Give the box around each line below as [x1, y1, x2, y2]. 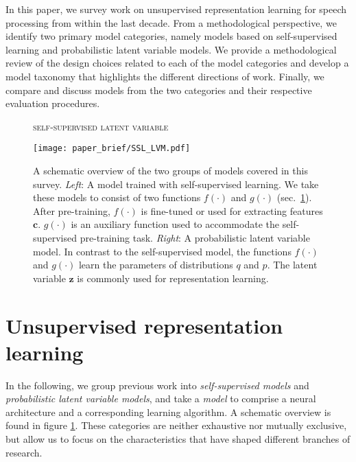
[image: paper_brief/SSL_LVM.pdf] [33, 143, 191, 154]
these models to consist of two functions [33, 190, 201, 205]
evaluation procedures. [5, 96, 100, 111]
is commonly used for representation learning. [77, 270, 269, 285]
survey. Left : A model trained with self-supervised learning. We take [33, 176, 319, 191]
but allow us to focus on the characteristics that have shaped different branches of [5, 432, 351, 446]
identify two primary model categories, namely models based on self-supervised [5, 29, 337, 43]
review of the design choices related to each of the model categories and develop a [5, 56, 349, 70]
